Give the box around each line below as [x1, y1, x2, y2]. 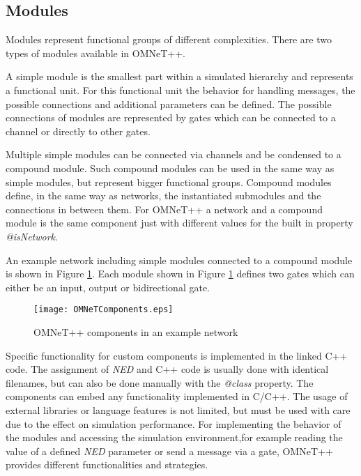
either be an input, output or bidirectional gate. [6, 279, 210, 294]
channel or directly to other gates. [6, 123, 151, 138]
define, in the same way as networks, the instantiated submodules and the [6, 188, 321, 203]
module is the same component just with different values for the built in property [6, 215, 353, 230]
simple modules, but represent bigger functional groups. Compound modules [6, 174, 332, 189]
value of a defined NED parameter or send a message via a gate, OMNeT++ [6, 443, 333, 458]
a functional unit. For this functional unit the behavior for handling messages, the [6, 82, 355, 97]
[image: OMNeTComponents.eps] [33, 305, 174, 315]
